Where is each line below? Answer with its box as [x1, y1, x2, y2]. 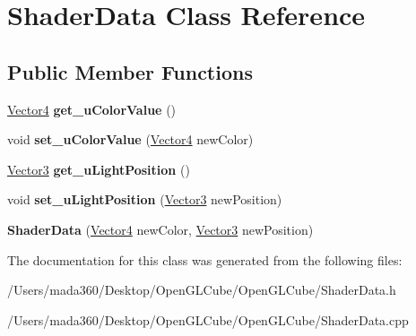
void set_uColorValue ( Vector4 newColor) [7, 130, 254, 149]
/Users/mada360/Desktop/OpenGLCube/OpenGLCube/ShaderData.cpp [7, 310, 409, 329]
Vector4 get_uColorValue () [7, 99, 177, 118]
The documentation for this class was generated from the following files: [7, 250, 403, 269]
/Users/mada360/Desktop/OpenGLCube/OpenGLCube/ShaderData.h [7, 280, 396, 299]
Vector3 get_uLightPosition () [7, 159, 190, 178]
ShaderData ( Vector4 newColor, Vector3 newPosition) [7, 220, 314, 238]
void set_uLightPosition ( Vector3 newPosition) [7, 190, 282, 209]
